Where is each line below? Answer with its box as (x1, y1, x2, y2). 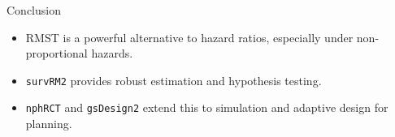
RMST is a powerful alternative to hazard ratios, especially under (25, 28, 354, 45)
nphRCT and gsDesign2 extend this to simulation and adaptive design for (25, 99, 388, 116)
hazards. (91, 45, 133, 62)
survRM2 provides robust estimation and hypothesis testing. (25, 71, 322, 88)
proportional (25, 45, 88, 62)
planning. (25, 115, 72, 132)
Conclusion (7, 2, 61, 18)
